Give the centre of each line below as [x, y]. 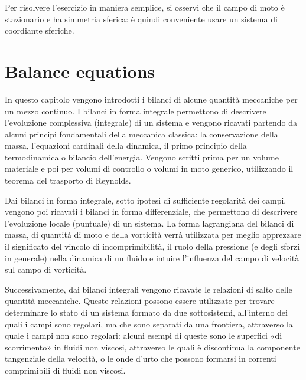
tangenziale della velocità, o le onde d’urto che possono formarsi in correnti [141, 358]
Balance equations [80, 71]
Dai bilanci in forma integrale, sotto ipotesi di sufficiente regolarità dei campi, [146, 200]
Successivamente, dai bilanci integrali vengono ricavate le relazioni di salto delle [149, 289]
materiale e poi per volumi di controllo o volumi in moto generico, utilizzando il [149, 168]
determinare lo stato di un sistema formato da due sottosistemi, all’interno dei [146, 312]
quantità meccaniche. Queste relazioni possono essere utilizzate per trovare [140, 301]
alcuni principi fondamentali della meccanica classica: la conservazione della [141, 134]
